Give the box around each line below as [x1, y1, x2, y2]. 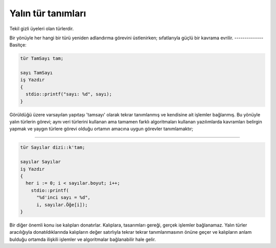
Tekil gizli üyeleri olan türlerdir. [9, 26, 74, 32]
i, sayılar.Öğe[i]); [36, 202, 88, 208]
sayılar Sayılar [20, 159, 61, 165]
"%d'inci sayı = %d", [36, 194, 90, 201]
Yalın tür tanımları [9, 8, 86, 19]
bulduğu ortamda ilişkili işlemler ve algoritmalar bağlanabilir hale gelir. [9, 236, 156, 242]
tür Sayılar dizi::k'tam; [20, 144, 85, 151]
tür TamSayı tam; [20, 56, 64, 61]
